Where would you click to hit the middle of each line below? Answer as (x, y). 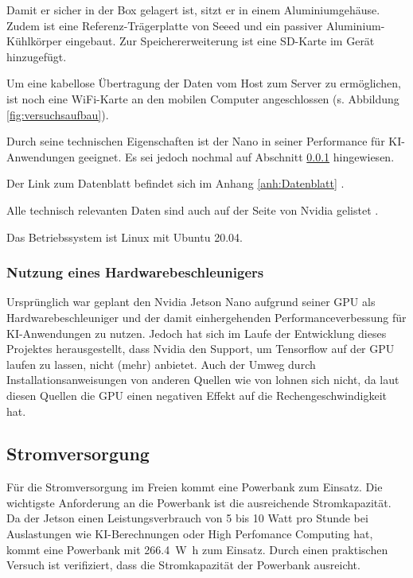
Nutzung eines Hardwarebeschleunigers (135, 272)
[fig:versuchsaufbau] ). (58, 114)
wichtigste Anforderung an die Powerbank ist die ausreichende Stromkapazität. (199, 502)
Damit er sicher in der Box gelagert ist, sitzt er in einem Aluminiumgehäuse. (193, 10)
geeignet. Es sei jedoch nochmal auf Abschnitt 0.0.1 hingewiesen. (236, 156)
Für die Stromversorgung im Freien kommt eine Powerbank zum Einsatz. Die (195, 487)
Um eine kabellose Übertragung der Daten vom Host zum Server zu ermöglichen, (204, 83)
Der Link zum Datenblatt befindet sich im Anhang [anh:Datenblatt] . (175, 183)
